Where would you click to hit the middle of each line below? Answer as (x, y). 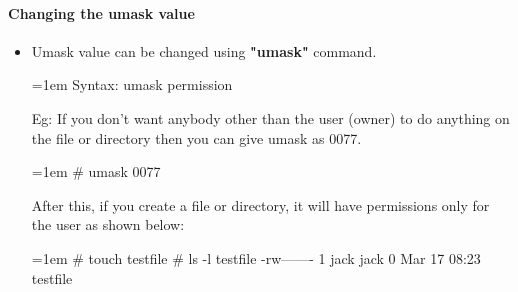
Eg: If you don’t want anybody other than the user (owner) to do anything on (270, 117)
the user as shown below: (108, 224)
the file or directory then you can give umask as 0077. (196, 137)
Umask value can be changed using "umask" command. (204, 50)
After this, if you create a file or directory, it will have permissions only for (260, 204)
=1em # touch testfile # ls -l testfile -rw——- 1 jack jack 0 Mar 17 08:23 (256, 257)
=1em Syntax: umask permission (132, 84)
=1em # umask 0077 (96, 171)
